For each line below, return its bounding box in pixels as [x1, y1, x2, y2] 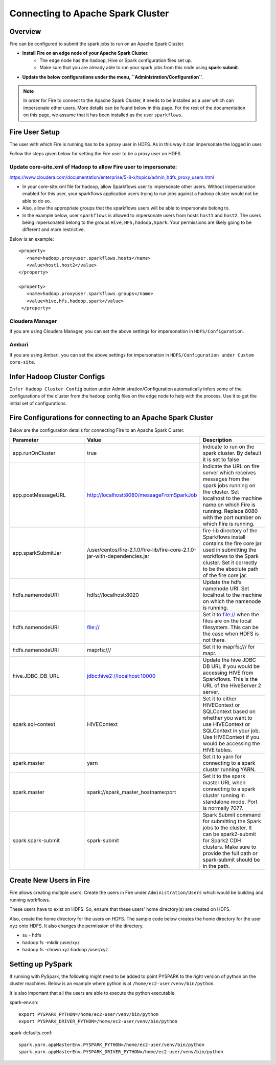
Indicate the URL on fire [202, 463, 260, 470]
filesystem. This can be [202, 623, 259, 631]
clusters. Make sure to [202, 843, 257, 850]
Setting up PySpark [9, 959, 73, 968]
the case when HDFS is [202, 630, 259, 637]
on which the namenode [202, 597, 261, 604]
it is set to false [202, 456, 240, 463]
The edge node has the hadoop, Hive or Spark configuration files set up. [39, 57, 192, 64]
